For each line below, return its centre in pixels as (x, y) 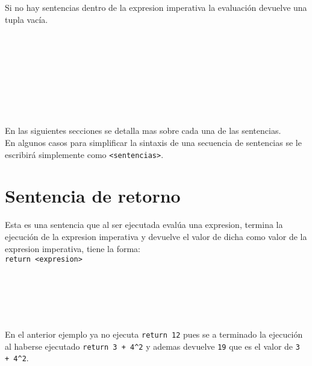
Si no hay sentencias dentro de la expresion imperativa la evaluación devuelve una (156, 7)
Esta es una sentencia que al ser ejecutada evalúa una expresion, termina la (144, 225)
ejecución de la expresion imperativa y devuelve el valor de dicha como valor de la (156, 236)
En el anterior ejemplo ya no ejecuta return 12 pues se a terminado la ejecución (154, 334)
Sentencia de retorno (93, 196)
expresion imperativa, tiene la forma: (73, 248)
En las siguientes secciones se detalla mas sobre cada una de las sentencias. (143, 131)
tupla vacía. (27, 19)
